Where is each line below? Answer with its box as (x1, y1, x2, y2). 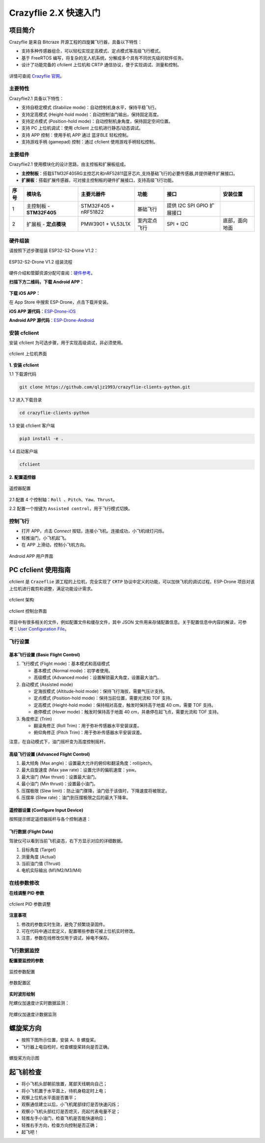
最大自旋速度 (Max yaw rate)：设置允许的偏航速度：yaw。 (21, 767, 139, 773)
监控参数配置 (9, 969, 35, 974)
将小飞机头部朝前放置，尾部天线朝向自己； (21, 1081, 107, 1087)
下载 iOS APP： (9, 290, 40, 296)
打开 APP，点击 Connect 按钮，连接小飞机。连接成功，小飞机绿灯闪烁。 (21, 528, 167, 534)
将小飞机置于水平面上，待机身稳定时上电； (21, 1087, 107, 1093)
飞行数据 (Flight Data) (9, 829, 53, 835)
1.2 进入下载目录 (9, 397, 42, 403)
